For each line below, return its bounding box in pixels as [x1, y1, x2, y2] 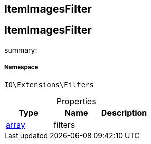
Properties [56, 95, 96, 106]
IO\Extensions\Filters [4, 80, 94, 89]
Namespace [4, 64, 39, 71]
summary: [4, 45, 37, 54]
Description [101, 107, 147, 118]
